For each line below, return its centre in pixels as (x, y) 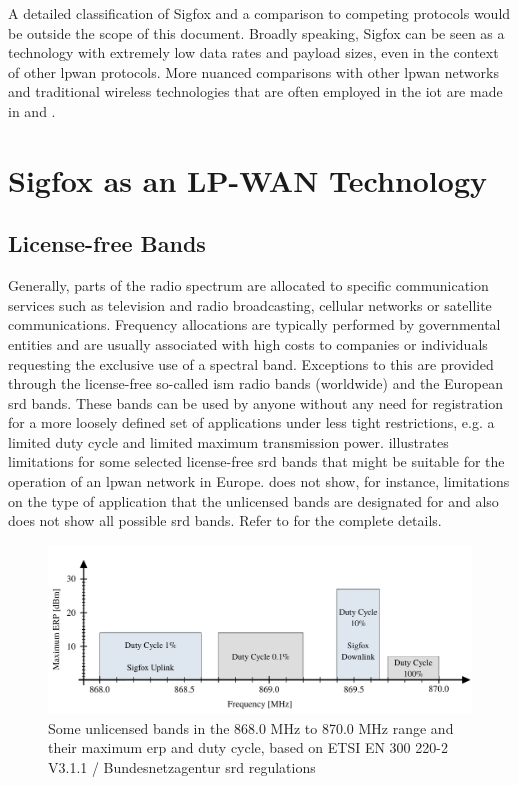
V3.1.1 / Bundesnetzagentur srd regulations (182, 766)
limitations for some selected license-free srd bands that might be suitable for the (256, 461)
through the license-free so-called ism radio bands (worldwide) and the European (256, 383)
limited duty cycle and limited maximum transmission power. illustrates (228, 441)
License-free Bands (107, 243)
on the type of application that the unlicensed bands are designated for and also (253, 500)
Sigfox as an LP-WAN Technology (247, 179)
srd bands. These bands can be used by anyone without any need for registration (255, 402)
